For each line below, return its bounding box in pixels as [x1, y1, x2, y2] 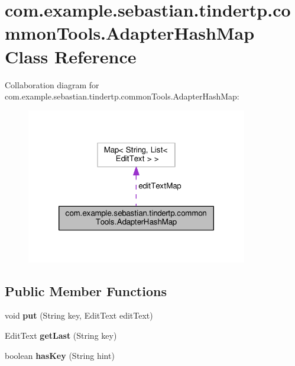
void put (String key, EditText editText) [5, 309, 153, 322]
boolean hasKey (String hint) [5, 349, 115, 361]
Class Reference [5, 44, 137, 68]
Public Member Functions [5, 281, 167, 300]
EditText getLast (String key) [5, 329, 117, 341]
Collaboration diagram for [5, 78, 99, 91]
